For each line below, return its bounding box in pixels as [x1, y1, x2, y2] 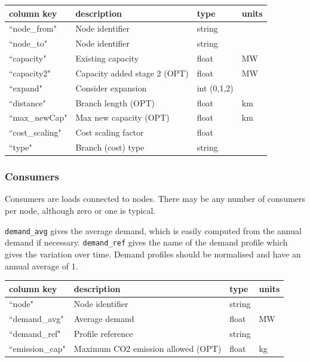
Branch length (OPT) [75, 96, 155, 109]
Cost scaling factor [75, 126, 144, 139]
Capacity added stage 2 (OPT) [75, 66, 189, 79]
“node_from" [9, 22, 57, 35]
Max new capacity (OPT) [75, 111, 170, 124]
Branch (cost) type [75, 141, 145, 154]
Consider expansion [75, 81, 147, 94]
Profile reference [73, 327, 133, 340]
